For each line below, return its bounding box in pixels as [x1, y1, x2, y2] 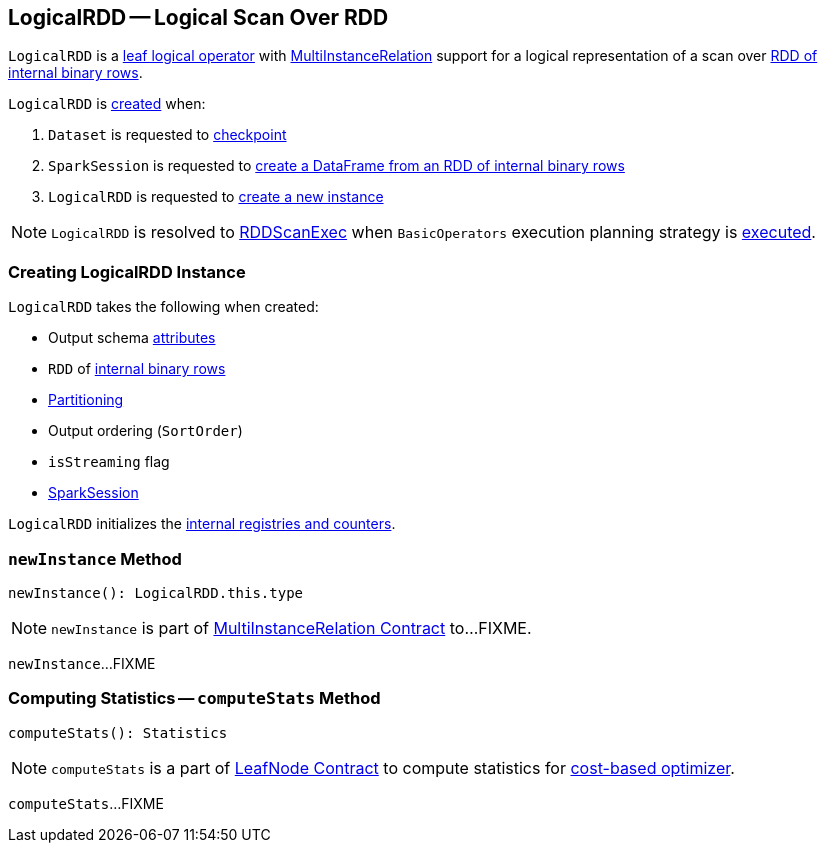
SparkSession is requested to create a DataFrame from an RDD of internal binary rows [48, 157, 625, 175]
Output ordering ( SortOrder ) [48, 422, 243, 440]
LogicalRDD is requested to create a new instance [48, 188, 384, 206]
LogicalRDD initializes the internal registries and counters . [8, 515, 396, 533]
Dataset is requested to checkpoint [48, 126, 287, 144]
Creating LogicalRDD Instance [8, 261, 246, 282]
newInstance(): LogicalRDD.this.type [8, 584, 304, 601]
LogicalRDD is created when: [8, 95, 206, 113]
